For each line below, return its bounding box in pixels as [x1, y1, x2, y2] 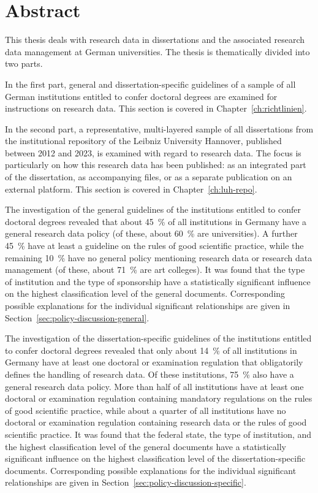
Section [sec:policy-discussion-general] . [5, 311, 150, 324]
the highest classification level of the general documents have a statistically [5, 440, 286, 453]
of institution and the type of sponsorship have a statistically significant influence [5, 275, 311, 288]
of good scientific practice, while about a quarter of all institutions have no [5, 403, 286, 416]
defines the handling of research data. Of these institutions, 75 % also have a [5, 367, 294, 380]
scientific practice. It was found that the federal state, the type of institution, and [5, 427, 312, 440]
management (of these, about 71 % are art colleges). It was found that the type [5, 263, 305, 276]
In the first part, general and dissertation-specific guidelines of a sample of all [5, 77, 296, 90]
